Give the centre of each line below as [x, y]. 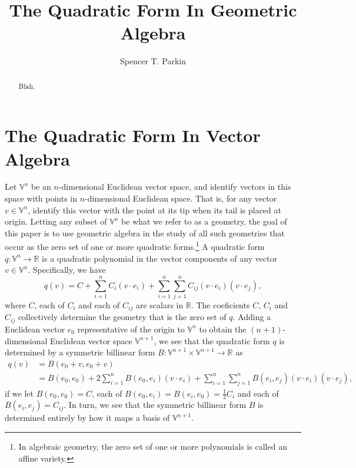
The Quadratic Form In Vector [133, 135]
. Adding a [252, 317]
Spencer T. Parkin [153, 61]
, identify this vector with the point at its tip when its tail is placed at [154, 210]
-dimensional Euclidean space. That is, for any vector [181, 198]
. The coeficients [220, 305]
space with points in [41, 198]
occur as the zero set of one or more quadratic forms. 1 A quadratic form [135, 246]
